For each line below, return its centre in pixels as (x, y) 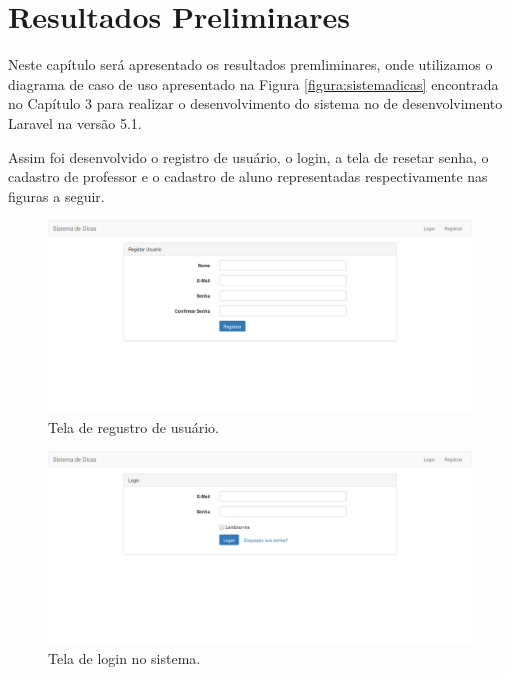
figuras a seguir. (56, 195)
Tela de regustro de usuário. (133, 426)
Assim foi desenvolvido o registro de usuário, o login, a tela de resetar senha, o (248, 156)
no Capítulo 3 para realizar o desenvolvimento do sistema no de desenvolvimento (255, 103)
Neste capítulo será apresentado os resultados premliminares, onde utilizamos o (250, 64)
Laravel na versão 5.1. (75, 122)
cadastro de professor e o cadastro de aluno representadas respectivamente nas (248, 176)
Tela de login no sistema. (124, 657)
